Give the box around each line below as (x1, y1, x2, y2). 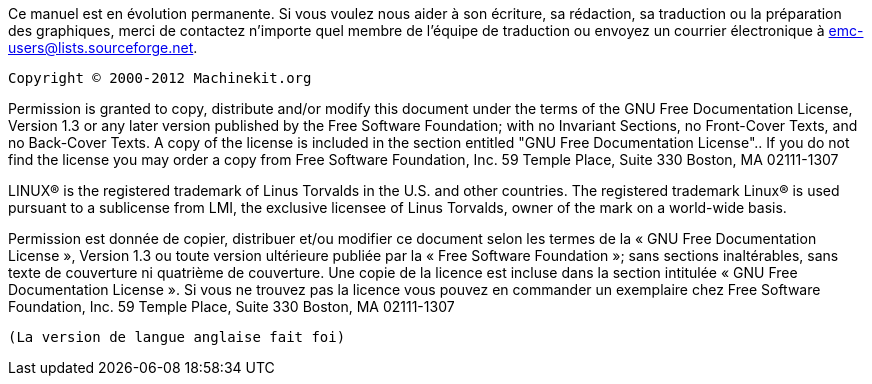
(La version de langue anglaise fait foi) (8, 329, 346, 345)
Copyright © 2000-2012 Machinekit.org (8, 70, 312, 86)
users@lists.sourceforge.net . (8, 39, 198, 56)
